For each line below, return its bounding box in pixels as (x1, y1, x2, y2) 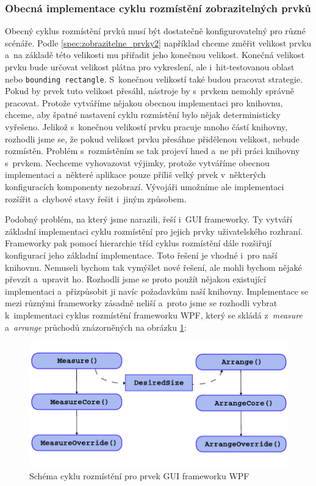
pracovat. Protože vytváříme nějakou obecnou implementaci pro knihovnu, (5, 96, 283, 109)
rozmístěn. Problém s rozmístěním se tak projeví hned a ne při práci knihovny (5, 144, 300, 157)
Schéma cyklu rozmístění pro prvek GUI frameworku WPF (29, 469, 250, 482)
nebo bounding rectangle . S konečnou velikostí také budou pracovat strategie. (5, 72, 303, 85)
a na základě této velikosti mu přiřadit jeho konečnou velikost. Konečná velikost (5, 48, 305, 61)
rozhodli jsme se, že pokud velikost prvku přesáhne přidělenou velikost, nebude (5, 132, 300, 145)
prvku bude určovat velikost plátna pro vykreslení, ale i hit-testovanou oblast (5, 61, 295, 73)
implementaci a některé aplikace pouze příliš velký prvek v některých (5, 168, 266, 181)
